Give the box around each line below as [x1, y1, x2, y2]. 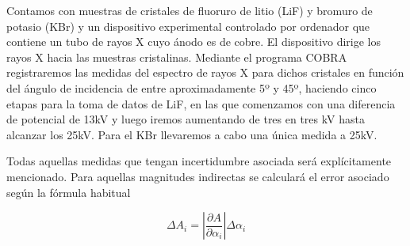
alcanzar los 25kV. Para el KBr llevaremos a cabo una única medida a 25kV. [6, 126, 377, 142]
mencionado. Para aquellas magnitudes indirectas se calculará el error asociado [6, 168, 389, 184]
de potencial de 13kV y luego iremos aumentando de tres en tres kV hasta [6, 111, 365, 127]
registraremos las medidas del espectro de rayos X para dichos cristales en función [6, 64, 404, 81]
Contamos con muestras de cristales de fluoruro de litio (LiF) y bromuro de [6, 2, 373, 18]
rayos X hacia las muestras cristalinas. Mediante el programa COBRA [6, 48, 347, 65]
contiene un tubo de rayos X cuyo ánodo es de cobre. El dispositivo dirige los [6, 33, 381, 50]
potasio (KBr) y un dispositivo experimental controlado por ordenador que [6, 17, 370, 34]
